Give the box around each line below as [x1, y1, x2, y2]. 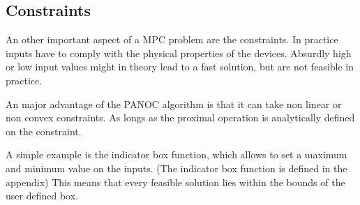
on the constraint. [6, 123, 82, 138]
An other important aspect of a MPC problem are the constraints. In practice [6, 32, 338, 47]
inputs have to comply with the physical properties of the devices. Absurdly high [6, 45, 352, 60]
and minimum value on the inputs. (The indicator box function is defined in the [6, 160, 347, 175]
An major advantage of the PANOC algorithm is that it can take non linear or [6, 96, 342, 111]
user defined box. [6, 188, 78, 203]
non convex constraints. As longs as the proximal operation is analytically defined [6, 110, 355, 125]
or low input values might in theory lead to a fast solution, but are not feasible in [6, 59, 354, 74]
